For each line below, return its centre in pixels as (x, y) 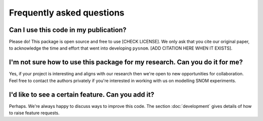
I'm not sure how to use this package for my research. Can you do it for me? (126, 62)
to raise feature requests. (34, 113)
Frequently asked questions (67, 13)
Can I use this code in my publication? (68, 30)
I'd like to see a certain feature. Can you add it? (82, 95)
